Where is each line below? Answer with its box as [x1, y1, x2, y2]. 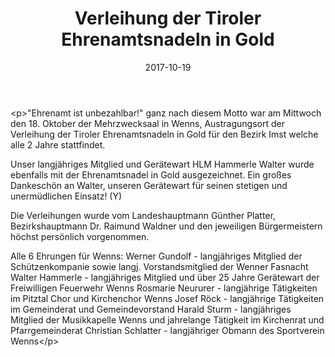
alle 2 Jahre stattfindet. [10, 138, 106, 151]
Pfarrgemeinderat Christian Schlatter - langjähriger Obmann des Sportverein [10, 324, 325, 336]
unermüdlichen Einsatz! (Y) [10, 190, 123, 202]
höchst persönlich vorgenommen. [10, 230, 150, 242]
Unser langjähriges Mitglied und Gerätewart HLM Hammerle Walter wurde [10, 158, 315, 170]
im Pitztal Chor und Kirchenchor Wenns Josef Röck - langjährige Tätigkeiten [10, 292, 325, 304]
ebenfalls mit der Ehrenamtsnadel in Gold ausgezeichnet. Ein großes [10, 168, 292, 181]
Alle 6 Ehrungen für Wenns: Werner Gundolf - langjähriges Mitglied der [10, 250, 303, 262]
